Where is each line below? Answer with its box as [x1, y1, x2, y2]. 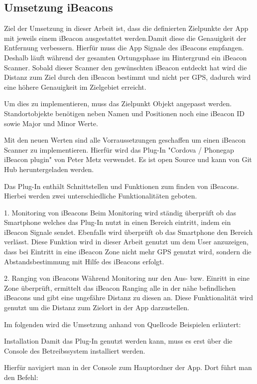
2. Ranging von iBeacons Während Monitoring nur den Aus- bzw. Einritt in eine [4, 273, 250, 283]
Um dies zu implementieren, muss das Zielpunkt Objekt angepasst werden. [4, 98, 232, 109]
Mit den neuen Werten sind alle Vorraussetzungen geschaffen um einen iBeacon [4, 135, 246, 145]
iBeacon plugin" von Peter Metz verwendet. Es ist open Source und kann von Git [4, 154, 252, 165]
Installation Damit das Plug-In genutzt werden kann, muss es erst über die [4, 336, 233, 346]
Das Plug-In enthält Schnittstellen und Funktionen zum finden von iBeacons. [4, 181, 239, 191]
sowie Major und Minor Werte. [4, 118, 98, 128]
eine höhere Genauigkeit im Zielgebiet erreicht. [4, 81, 146, 92]
